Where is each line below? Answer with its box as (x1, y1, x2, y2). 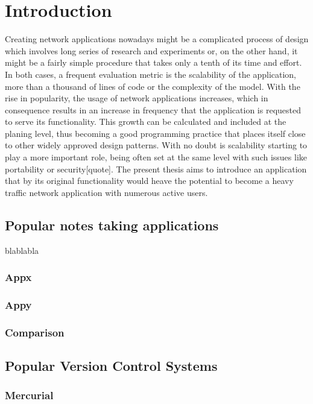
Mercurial (5, 388, 54, 403)
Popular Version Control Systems (5, 356, 218, 375)
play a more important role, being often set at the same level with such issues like (5, 151, 308, 163)
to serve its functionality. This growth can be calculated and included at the (5, 115, 286, 128)
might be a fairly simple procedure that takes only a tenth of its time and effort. (5, 56, 302, 69)
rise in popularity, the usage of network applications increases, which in (5, 92, 268, 104)
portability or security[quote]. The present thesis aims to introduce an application (5, 162, 307, 175)
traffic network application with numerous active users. (5, 186, 208, 198)
